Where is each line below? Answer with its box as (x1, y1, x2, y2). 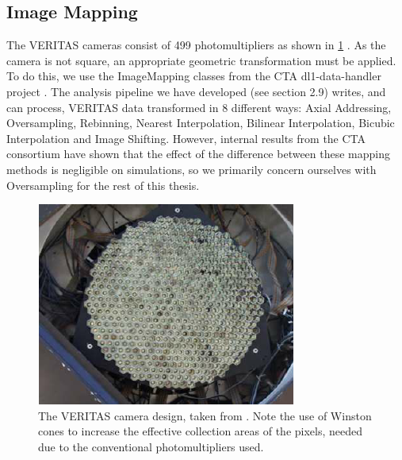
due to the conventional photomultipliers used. (38, 438, 264, 454)
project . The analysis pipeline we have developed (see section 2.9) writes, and (6, 83, 386, 99)
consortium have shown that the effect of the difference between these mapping (6, 145, 391, 162)
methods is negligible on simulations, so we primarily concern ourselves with (6, 160, 377, 177)
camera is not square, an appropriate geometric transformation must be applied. (6, 52, 396, 68)
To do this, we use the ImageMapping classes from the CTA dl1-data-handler (6, 68, 381, 84)
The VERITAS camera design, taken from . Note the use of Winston (38, 407, 372, 423)
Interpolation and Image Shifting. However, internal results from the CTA (6, 129, 366, 146)
